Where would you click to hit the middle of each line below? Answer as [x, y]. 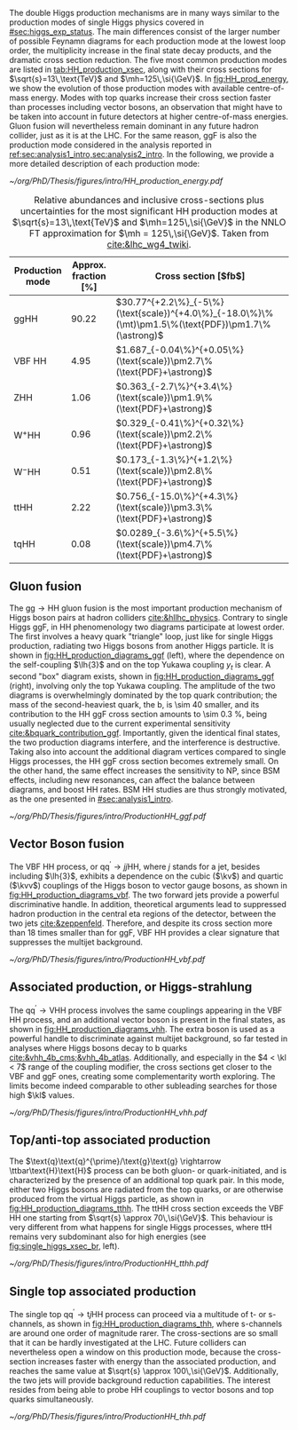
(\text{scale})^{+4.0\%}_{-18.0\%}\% [195, 313]
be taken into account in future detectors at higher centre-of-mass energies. [149, 116]
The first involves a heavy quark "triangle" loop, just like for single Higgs [141, 636]
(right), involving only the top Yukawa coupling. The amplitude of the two [142, 685]
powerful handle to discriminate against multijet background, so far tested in [149, 1039]
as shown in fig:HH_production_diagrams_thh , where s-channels [164, 1323]
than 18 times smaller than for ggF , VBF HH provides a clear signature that [144, 933]
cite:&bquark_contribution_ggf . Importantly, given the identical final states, [145, 732]
